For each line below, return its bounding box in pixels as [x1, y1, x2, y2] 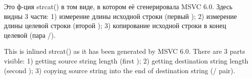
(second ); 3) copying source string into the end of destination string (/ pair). [4, 65, 235, 75]
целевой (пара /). [4, 30, 56, 40]
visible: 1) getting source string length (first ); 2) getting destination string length [4, 55, 249, 65]
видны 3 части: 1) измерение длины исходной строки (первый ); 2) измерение [4, 11, 237, 21]
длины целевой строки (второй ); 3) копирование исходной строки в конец [4, 20, 227, 31]
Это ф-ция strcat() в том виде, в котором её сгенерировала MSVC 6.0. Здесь [4, 1, 232, 11]
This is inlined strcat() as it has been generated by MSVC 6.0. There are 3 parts [4, 46, 245, 56]
